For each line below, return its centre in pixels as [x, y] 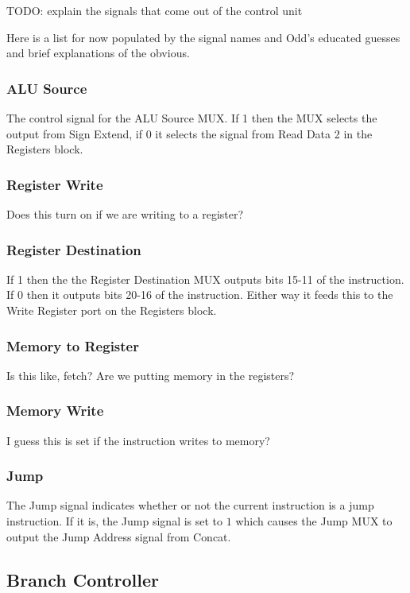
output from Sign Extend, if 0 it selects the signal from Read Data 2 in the [190, 133]
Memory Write [55, 411]
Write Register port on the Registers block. [112, 310]
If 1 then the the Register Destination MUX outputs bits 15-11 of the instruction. [205, 279]
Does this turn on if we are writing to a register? [125, 214]
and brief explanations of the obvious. [98, 53]
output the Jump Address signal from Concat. [119, 536]
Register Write [55, 184]
